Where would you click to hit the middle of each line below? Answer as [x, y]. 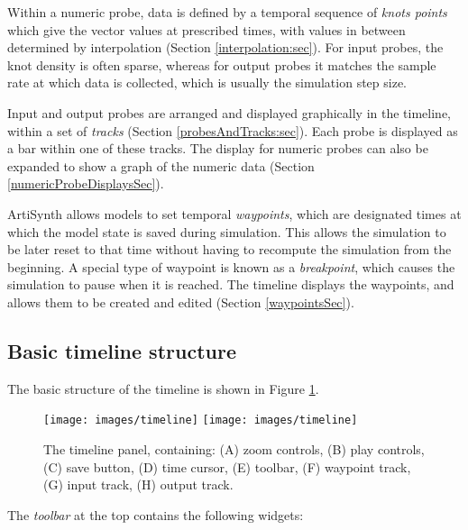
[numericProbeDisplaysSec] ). [86, 183]
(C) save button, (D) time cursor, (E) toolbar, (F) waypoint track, [227, 466]
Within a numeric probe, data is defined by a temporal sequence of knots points [227, 12]
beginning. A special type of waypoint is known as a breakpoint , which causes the [231, 266]
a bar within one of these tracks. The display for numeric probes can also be [218, 148]
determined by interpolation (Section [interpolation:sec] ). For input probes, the [225, 47]
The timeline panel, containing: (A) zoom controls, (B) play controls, [234, 448]
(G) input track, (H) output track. [138, 484]
